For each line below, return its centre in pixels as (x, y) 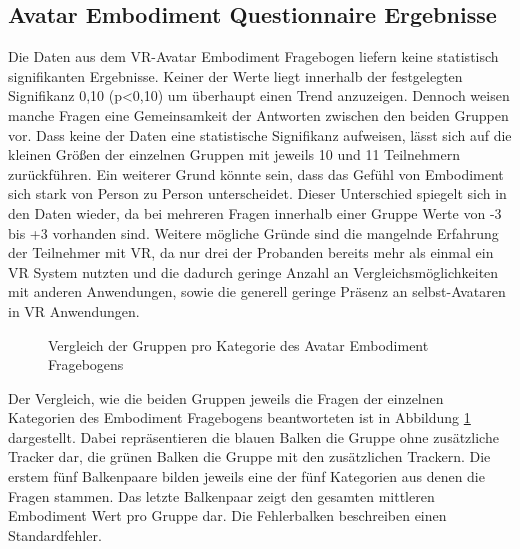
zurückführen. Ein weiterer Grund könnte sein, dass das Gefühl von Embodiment (256, 173)
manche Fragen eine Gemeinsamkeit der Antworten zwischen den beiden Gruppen (258, 114)
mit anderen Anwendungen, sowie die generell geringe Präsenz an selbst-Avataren (257, 291)
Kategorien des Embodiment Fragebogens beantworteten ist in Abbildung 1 (239, 417)
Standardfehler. (55, 534)
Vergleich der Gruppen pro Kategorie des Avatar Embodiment (238, 344)
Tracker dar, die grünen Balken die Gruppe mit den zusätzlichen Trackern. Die (249, 456)
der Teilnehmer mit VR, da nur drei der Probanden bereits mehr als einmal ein (251, 252)
